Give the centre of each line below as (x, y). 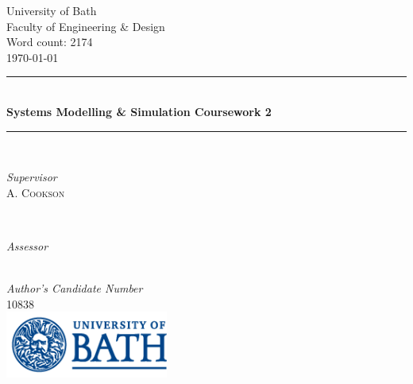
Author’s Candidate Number (75, 288)
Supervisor (32, 177)
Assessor (27, 245)
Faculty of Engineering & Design (86, 26)
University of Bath (52, 10)
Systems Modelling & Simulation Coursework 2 (139, 111)
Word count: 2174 (50, 42)
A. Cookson (36, 192)
